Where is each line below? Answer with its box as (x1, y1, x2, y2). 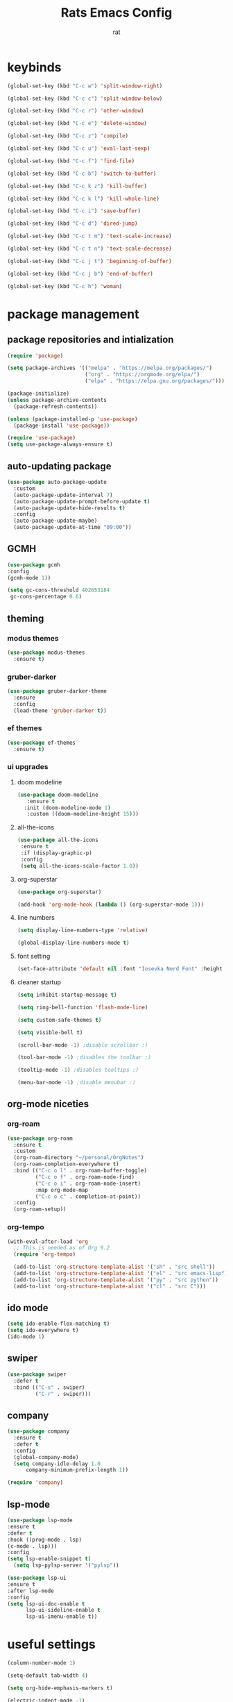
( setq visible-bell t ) (17, 1029, 83, 1036)
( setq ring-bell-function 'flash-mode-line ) (17, 1004, 148, 1011)
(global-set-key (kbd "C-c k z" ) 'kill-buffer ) (7, 183, 148, 189)
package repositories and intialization (7, 334, 174, 346)
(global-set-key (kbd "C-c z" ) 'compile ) (7, 133, 129, 140)
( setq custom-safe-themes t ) (17, 1016, 102, 1023)
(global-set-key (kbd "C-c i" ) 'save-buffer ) (7, 208, 141, 214)
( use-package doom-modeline (17, 791, 98, 798)
